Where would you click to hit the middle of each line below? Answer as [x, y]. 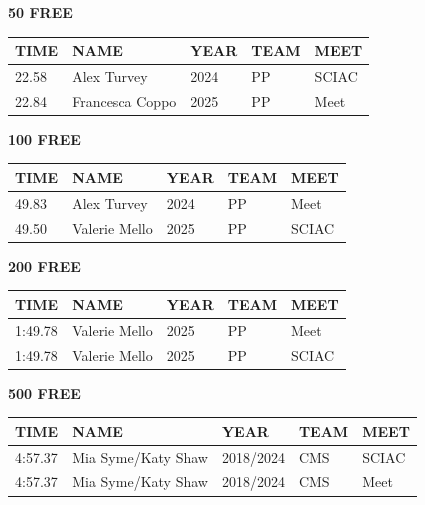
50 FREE [40, 12]
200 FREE [44, 265]
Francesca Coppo [124, 100]
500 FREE [44, 392]
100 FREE [44, 138]
